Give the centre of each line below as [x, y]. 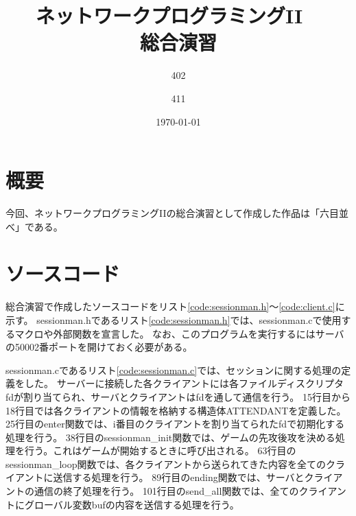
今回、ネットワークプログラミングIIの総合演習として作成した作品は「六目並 [177, 213]
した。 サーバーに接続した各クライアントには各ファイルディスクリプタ [184, 383]
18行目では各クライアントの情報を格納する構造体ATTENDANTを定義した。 [176, 410]
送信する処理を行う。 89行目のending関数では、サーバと [179, 477]
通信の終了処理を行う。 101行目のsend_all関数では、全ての [166, 491]
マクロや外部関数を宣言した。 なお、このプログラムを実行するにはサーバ [179, 333]
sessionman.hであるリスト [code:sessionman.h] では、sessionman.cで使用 [189, 319]
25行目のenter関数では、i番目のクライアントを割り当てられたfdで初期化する [175, 424]
